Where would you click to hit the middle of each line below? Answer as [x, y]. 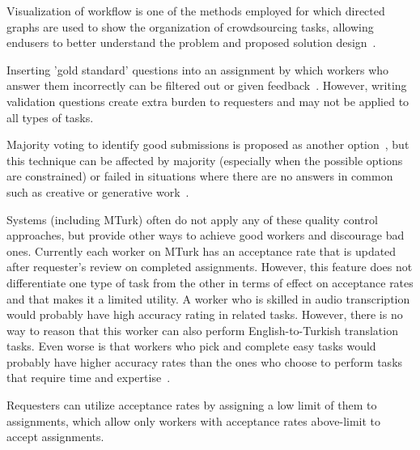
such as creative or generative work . [98, 191]
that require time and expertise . [89, 378]
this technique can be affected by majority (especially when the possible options [205, 160]
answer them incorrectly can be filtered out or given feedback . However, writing [207, 85]
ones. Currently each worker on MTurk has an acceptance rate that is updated [202, 250]
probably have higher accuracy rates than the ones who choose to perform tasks [205, 361]
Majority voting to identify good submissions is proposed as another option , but [208, 144]
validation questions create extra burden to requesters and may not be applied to [208, 101]
